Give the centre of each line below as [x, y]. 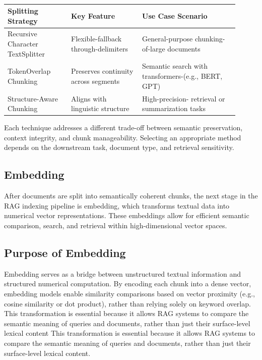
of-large [154, 48]
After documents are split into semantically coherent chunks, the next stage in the [131, 196]
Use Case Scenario [175, 15]
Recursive [22, 34]
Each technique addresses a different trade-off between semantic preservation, [123, 127]
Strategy [23, 20]
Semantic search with [175, 66]
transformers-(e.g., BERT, [182, 76]
